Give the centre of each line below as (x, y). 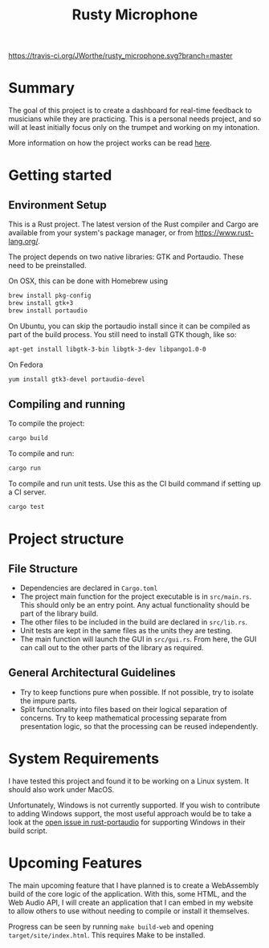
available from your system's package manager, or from (101, 233)
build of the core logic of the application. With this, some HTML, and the (128, 893)
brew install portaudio (48, 311)
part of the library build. (59, 613)
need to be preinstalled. (47, 266)
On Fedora (26, 364)
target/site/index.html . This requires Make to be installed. (107, 935)
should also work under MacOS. (61, 789)
